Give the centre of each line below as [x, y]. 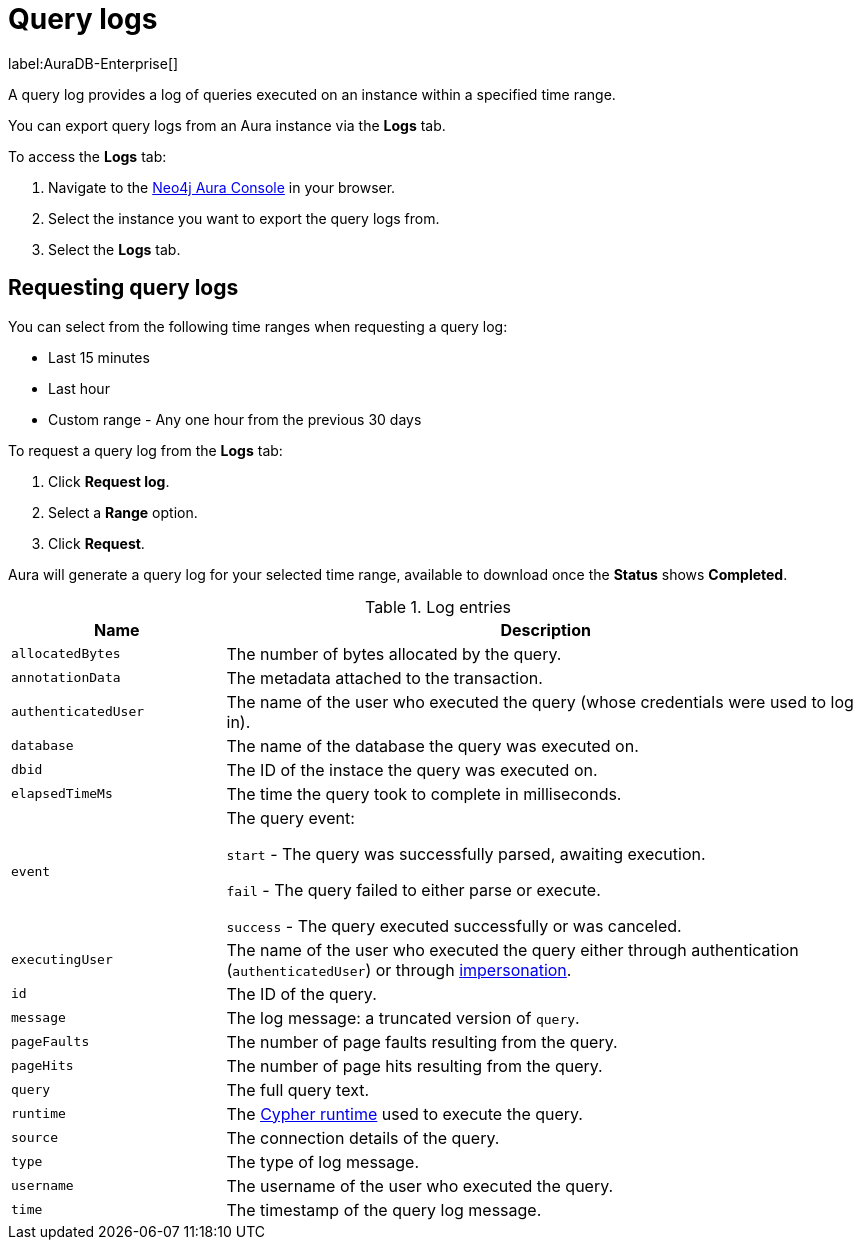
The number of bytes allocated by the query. [394, 653]
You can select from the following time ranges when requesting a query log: [258, 326]
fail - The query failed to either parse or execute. [413, 889]
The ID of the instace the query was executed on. [412, 769]
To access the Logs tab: [87, 156]
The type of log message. [323, 1161]
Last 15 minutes [99, 357]
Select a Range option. [123, 512]
